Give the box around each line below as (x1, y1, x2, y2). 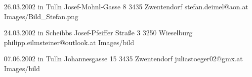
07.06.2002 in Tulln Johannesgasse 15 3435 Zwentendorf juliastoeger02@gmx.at (4, 53, 243, 64)
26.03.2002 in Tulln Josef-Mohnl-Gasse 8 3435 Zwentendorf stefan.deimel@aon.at (4, 1, 249, 11)
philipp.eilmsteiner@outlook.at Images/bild (4, 37, 134, 47)
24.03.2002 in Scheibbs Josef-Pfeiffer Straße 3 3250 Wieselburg (4, 27, 193, 38)
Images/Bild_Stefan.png (4, 11, 79, 21)
